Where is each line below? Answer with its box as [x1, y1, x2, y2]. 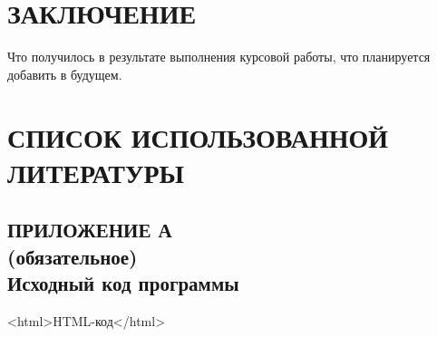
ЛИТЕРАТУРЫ [7, 153, 185, 190]
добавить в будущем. [7, 64, 122, 83]
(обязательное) [7, 242, 138, 270]
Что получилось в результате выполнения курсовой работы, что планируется [7, 47, 431, 66]
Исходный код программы [7, 269, 239, 297]
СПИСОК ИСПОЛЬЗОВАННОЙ [7, 118, 389, 155]
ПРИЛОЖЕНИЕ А [7, 216, 172, 244]
